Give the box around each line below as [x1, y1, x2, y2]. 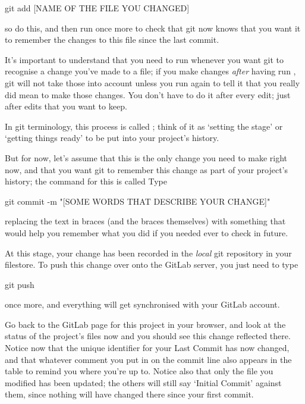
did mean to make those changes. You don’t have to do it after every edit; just [5, 88, 291, 101]
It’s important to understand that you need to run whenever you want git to [5, 53, 284, 65]
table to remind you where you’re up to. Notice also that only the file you [5, 365, 273, 377]
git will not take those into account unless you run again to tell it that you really [5, 76, 300, 89]
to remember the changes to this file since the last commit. [5, 33, 219, 46]
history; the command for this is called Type [5, 175, 167, 187]
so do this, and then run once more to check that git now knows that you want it [5, 21, 301, 34]
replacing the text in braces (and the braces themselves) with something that [5, 215, 286, 227]
